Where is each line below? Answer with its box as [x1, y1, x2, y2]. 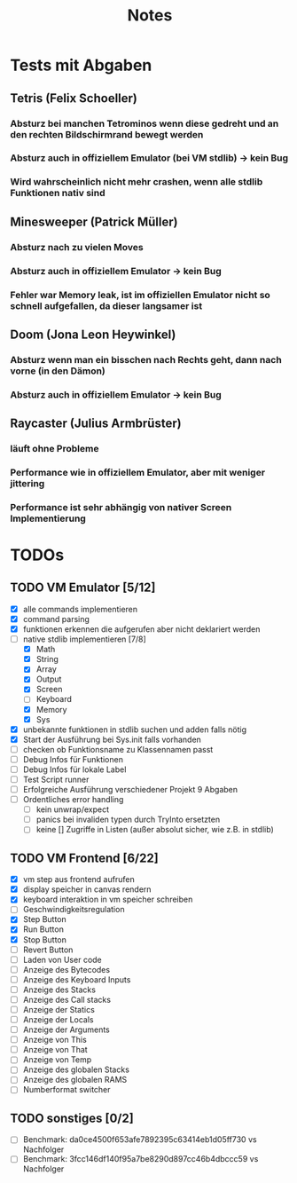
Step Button [22, 914, 67, 925]
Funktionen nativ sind [10, 187, 106, 200]
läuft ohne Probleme [10, 443, 99, 455]
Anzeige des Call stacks [22, 994, 112, 1005]
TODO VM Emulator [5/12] [10, 580, 156, 595]
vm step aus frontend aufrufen [22, 874, 136, 885]
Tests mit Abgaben [10, 55, 152, 75]
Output [35, 674, 62, 684]
